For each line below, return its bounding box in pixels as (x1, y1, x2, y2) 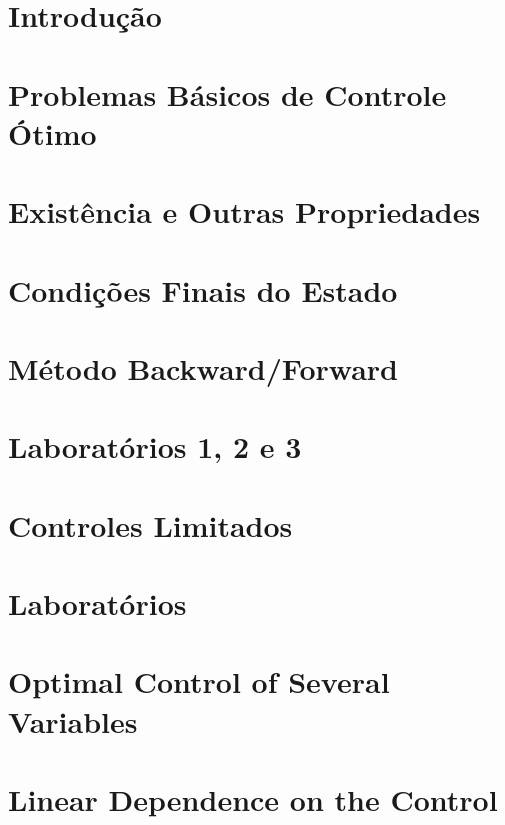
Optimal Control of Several (8, 661, 390, 702)
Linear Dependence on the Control (8, 778, 498, 819)
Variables (8, 700, 138, 741)
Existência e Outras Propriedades (8, 191, 481, 232)
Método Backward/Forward (8, 347, 398, 388)
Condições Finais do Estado (8, 269, 398, 310)
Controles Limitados (8, 504, 293, 545)
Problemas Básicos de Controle (8, 73, 447, 114)
